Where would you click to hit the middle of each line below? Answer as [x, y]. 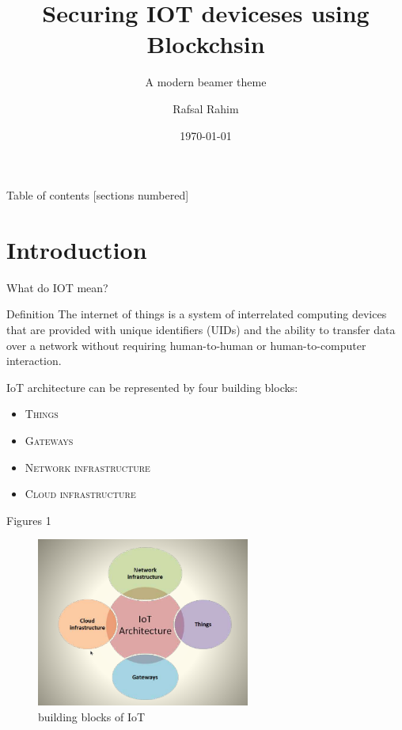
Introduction [77, 249]
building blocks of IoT [92, 717]
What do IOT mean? [57, 287]
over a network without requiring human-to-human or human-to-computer [186, 345]
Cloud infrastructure [80, 494]
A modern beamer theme [206, 82]
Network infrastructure [87, 467]
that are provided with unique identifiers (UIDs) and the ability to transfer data [201, 329]
